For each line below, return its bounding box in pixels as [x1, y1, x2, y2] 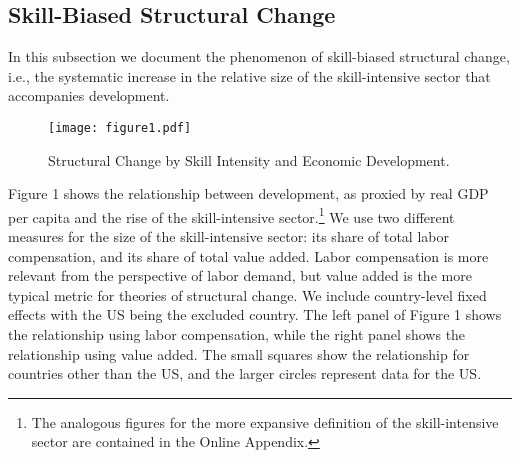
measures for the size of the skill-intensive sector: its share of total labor [8, 226, 449, 247]
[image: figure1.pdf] [48, 120, 192, 135]
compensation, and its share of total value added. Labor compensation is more [8, 245, 489, 266]
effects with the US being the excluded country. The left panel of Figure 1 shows [8, 304, 502, 325]
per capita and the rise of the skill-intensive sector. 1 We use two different [8, 203, 455, 227]
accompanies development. [8, 85, 170, 106]
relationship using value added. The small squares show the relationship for [8, 343, 470, 364]
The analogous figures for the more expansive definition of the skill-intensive [31, 411, 499, 432]
